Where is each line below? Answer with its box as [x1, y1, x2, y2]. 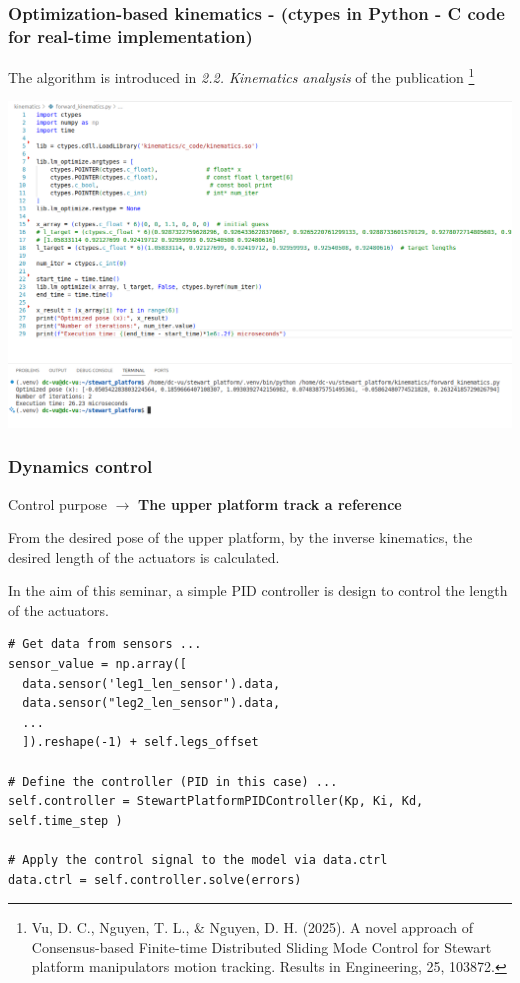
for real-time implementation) [8, 23, 253, 48]
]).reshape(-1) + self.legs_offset [22, 735, 259, 750]
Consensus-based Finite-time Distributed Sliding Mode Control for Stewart [31, 936, 492, 957]
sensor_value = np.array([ [8, 657, 187, 672]
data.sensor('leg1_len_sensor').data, [22, 676, 281, 691]
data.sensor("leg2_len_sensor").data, [22, 696, 281, 711]
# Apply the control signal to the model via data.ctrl [8, 853, 388, 868]
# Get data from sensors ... [8, 637, 202, 652]
